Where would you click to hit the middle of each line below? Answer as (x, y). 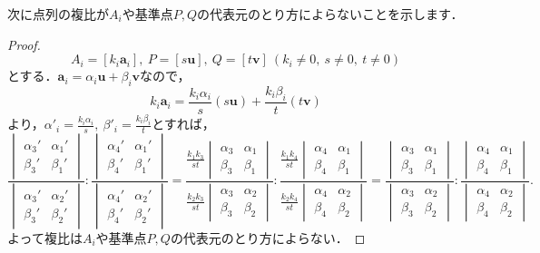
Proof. (24, 44)
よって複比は (45, 237)
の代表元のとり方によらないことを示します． (330, 14)
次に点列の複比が (58, 14)
